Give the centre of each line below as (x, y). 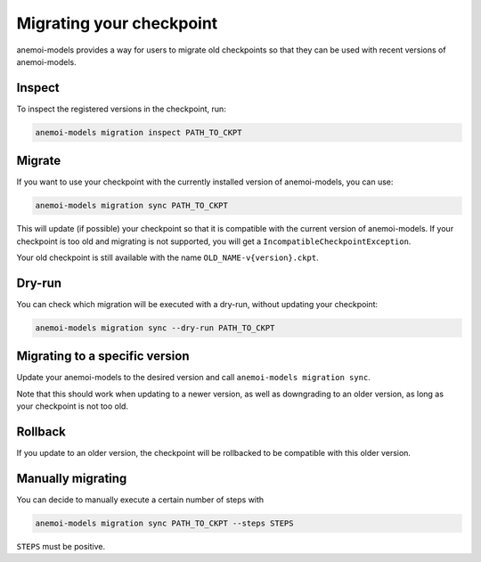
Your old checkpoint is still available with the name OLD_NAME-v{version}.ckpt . (168, 257)
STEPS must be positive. (61, 547)
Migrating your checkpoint (117, 23)
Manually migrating (72, 478)
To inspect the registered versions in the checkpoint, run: (121, 109)
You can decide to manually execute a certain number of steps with (140, 500)
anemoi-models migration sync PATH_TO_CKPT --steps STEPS (164, 524)
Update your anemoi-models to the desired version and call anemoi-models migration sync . (194, 378)
